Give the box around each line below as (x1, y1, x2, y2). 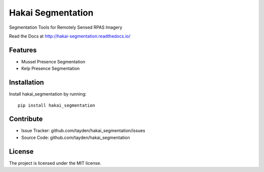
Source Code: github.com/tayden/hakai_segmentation (21, 134, 130, 140)
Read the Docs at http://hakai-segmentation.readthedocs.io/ (9, 33, 131, 39)
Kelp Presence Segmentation (21, 66, 80, 72)
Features (9, 46, 37, 54)
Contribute (9, 115, 43, 123)
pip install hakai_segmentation (18, 102, 95, 108)
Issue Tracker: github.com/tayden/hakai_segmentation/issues (21, 128, 145, 134)
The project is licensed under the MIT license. (9, 160, 102, 166)
